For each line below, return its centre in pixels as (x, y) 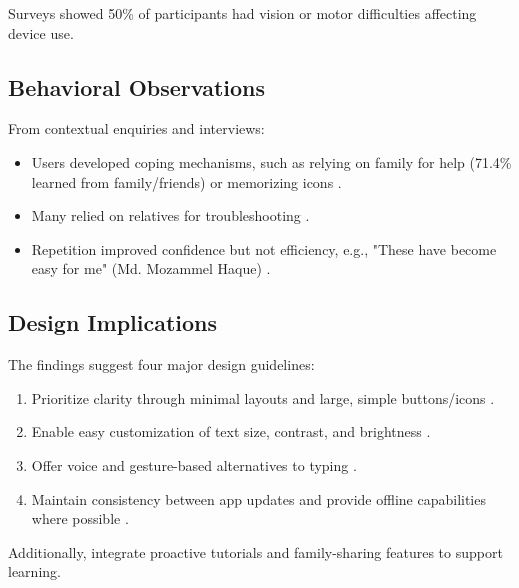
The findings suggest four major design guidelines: (161, 364)
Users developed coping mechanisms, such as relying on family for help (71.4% (271, 161)
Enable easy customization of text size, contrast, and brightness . (231, 431)
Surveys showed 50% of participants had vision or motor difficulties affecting (242, 13)
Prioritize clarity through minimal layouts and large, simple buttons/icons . (263, 397)
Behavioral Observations (137, 86)
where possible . (80, 518)
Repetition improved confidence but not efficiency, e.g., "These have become (264, 248)
